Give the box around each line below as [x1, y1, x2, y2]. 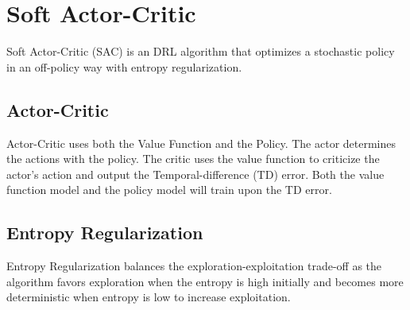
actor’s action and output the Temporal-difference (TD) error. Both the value [6, 165, 385, 182]
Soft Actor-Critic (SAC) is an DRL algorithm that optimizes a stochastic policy [6, 43, 395, 60]
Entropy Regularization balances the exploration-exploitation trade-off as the [6, 258, 382, 274]
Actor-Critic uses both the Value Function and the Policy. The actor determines [6, 134, 396, 151]
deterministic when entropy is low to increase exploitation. [6, 289, 291, 305]
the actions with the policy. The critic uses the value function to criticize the [6, 150, 380, 167]
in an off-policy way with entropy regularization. [6, 58, 242, 75]
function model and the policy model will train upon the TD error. [6, 181, 332, 198]
